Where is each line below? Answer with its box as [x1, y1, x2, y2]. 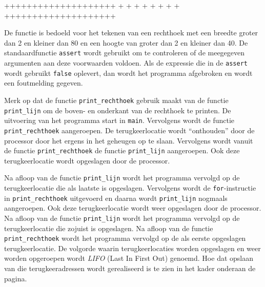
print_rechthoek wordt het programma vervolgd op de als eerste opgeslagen [4, 233, 246, 243]
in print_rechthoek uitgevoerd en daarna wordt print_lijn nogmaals [4, 192, 228, 203]
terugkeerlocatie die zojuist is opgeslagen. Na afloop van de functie [4, 222, 213, 233]
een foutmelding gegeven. [4, 77, 83, 88]
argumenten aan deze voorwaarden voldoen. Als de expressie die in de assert [4, 57, 248, 68]
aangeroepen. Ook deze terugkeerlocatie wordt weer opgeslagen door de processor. [4, 202, 261, 213]
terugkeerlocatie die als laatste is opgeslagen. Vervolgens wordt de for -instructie [4, 182, 256, 193]
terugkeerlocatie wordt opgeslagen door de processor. [4, 155, 170, 166]
